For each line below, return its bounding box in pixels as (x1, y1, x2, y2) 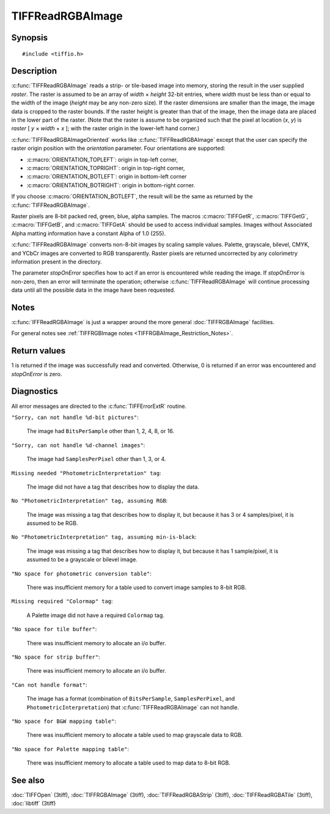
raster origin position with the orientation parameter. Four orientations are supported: (11, 144, 226, 152)
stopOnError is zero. (11, 370, 62, 377)
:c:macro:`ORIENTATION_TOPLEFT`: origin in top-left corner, (26, 156, 178, 163)
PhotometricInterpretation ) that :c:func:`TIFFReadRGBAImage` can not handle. (26, 703, 240, 711)
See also (11, 775, 45, 785)
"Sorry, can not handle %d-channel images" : (11, 441, 145, 449)
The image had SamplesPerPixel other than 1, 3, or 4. (26, 456, 166, 463)
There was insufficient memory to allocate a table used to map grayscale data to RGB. (26, 731, 243, 739)
